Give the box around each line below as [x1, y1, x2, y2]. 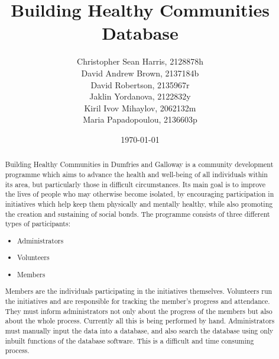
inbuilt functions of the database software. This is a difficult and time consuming [5, 335, 254, 345]
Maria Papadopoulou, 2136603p [83, 113, 197, 126]
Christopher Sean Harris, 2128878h [77, 55, 203, 68]
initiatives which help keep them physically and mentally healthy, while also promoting [5, 198, 273, 209]
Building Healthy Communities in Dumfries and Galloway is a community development [5, 159, 274, 169]
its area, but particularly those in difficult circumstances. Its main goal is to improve [5, 179, 265, 189]
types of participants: [5, 219, 70, 229]
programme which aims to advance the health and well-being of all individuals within [5, 169, 268, 179]
